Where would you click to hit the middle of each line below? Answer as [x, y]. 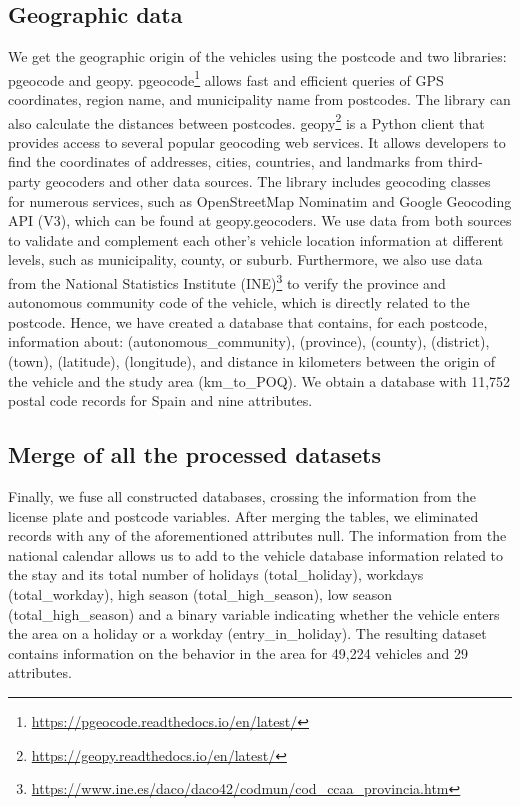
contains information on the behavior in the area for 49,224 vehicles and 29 [238, 652]
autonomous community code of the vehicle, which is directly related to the [239, 302]
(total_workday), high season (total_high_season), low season [200, 594]
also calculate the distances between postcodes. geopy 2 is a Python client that [246, 121]
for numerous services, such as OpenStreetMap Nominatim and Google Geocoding [260, 200]
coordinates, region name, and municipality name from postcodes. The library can [259, 99]
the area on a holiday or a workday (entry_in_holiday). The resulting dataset [247, 633]
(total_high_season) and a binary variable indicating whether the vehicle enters [254, 613]
